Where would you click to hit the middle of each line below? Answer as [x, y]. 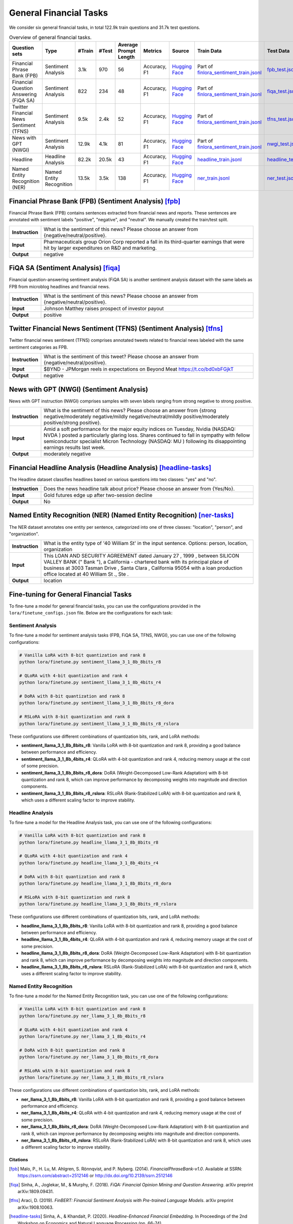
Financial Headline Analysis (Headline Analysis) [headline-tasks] [110, 468]
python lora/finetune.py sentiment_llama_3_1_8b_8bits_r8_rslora [99, 724]
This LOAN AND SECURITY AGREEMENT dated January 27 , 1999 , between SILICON [141, 556]
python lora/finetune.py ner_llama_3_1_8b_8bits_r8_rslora [91, 1078]
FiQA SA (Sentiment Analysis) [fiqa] [65, 268]
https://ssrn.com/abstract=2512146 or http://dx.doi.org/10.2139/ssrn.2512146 [95, 1176]
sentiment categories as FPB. [39, 347]
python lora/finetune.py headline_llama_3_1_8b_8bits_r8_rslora [98, 904]
